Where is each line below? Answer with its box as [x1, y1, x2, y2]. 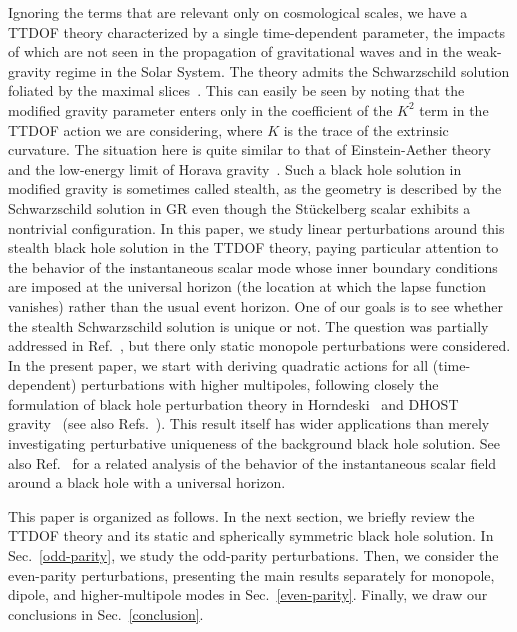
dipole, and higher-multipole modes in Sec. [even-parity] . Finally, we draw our [8, 584, 488, 605]
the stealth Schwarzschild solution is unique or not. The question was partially [8, 315, 489, 336]
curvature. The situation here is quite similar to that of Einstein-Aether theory [8, 139, 491, 160]
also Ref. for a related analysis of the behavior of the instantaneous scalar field [8, 452, 497, 473]
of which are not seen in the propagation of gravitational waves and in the [8, 41, 463, 62]
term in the [419, 99, 489, 120]
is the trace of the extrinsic [283, 119, 449, 140]
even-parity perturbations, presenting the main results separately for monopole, [8, 564, 495, 585]
